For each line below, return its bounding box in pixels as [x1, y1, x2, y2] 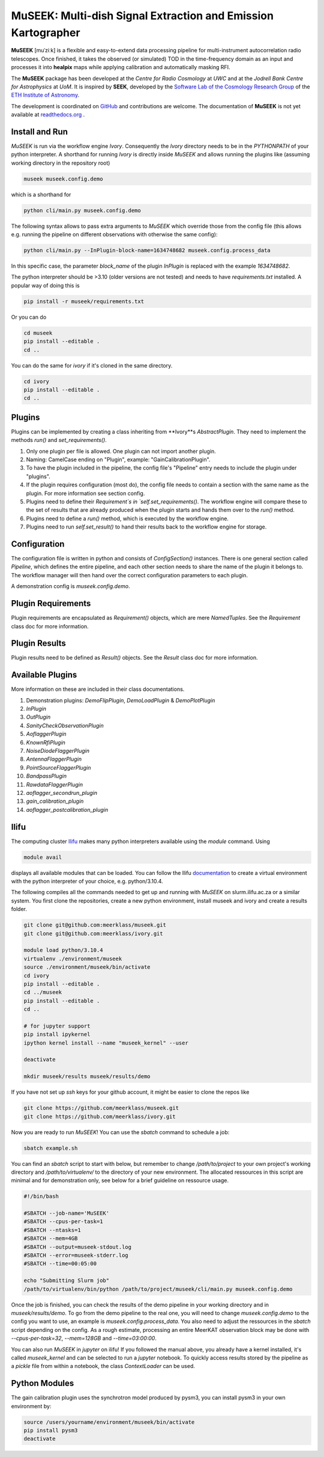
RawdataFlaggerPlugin [26, 781, 83, 788]
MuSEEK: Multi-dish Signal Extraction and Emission [11, 9, 274, 22]
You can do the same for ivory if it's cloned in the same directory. [11, 361, 173, 369]
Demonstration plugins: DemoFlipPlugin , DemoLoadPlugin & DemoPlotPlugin [26, 696, 215, 704]
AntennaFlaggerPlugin [26, 755, 82, 763]
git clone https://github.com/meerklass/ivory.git [23, 1113, 176, 1120]
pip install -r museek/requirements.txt [23, 298, 144, 305]
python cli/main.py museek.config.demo [23, 207, 141, 213]
